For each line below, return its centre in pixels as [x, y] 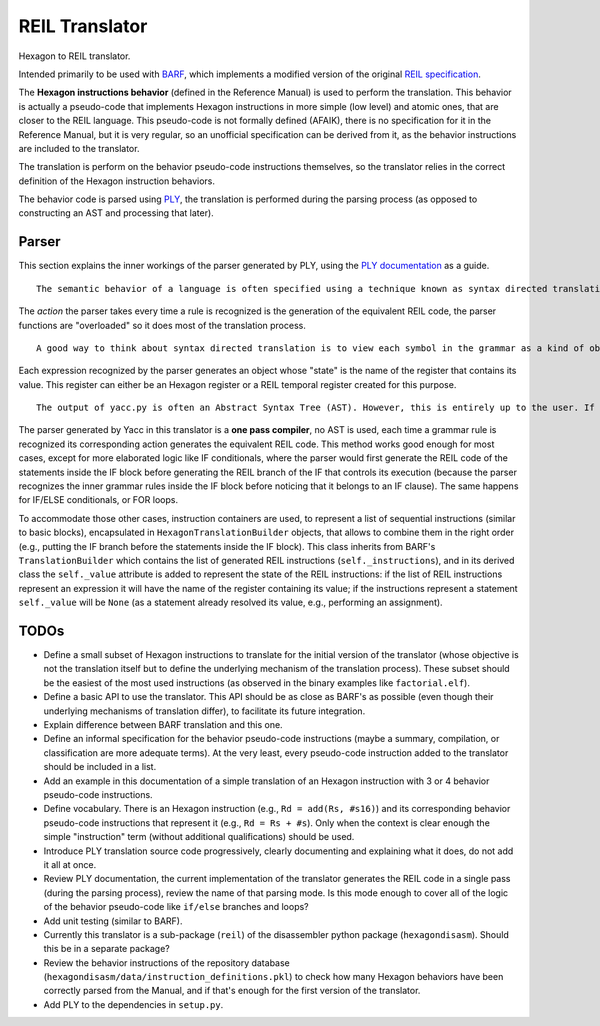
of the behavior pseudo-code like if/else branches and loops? [176, 907]
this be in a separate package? [106, 949]
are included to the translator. [79, 148]
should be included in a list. [100, 767]
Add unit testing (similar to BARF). [113, 921]
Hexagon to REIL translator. [74, 56]
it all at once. [70, 864]
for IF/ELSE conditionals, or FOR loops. [98, 500]
